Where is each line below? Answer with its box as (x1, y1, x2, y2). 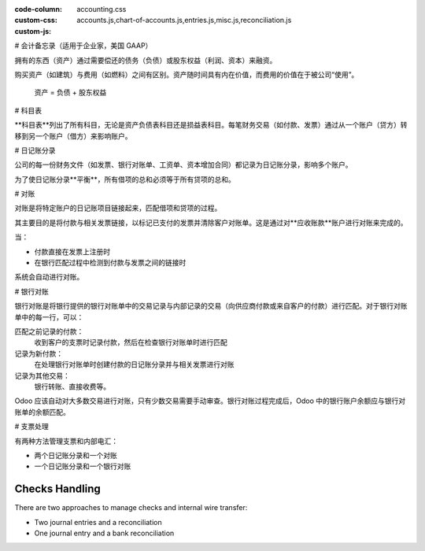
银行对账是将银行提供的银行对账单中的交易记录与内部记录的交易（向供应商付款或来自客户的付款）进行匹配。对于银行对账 (14, 301, 408, 311)
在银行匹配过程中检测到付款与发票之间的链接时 (34, 258, 187, 268)
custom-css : (14, 16, 58, 25)
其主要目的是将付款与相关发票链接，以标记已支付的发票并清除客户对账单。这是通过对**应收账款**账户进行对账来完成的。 (14, 217, 408, 227)
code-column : (14, 5, 63, 13)
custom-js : (14, 26, 52, 35)
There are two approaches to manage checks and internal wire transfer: (14, 503, 248, 512)
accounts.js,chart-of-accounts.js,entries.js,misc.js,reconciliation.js (76, 16, 292, 25)
